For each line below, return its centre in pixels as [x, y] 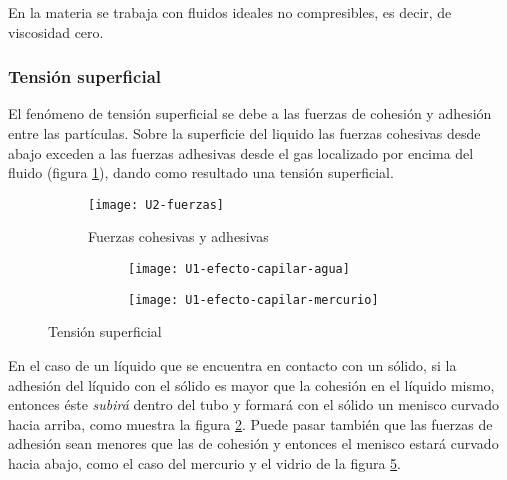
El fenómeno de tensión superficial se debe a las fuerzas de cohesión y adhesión [250, 113]
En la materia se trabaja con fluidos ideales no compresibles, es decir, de [230, 12]
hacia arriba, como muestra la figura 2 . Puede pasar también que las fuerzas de [250, 423]
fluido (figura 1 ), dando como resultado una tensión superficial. [201, 172]
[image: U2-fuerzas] [156, 204]
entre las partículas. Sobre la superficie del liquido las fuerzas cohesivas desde [244, 133]
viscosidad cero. [56, 31]
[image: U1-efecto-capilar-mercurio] [253, 299]
